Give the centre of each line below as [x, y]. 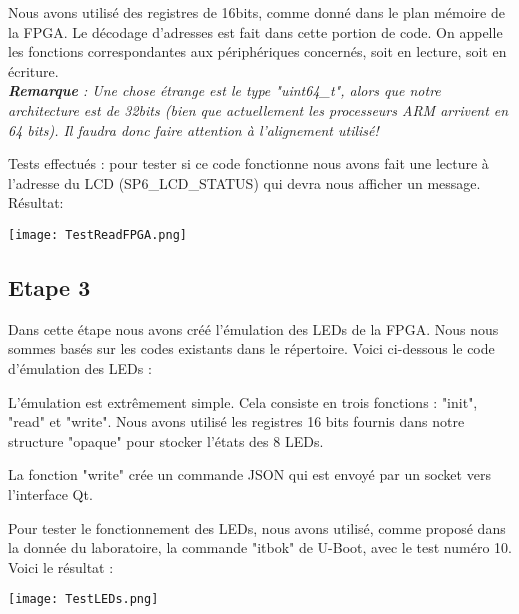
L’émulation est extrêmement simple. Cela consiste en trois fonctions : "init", [243, 401]
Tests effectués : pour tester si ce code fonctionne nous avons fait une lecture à [248, 163]
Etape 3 [49, 286]
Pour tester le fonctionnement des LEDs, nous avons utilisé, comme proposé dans [257, 527]
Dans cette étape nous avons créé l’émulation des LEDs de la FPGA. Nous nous [253, 328]
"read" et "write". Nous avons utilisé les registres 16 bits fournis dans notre [236, 421]
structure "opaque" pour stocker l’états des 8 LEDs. [166, 440]
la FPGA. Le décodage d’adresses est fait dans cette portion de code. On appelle [255, 31]
